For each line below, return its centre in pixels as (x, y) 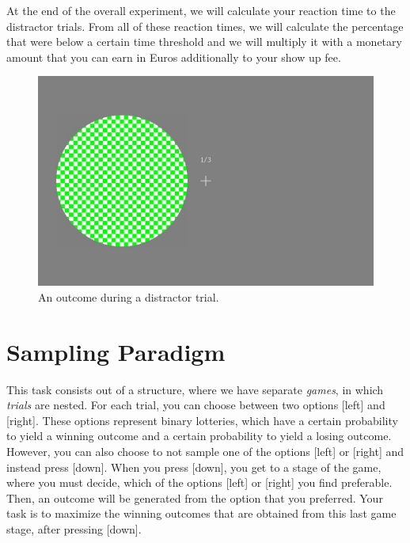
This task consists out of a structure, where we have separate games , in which (195, 389)
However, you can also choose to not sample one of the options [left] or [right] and (205, 452)
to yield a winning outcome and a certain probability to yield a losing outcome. (199, 436)
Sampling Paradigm (116, 351)
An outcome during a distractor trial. (129, 296)
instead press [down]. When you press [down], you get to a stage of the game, (194, 467)
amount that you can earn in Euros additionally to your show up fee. (174, 57)
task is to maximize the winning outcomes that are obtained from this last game (201, 513)
